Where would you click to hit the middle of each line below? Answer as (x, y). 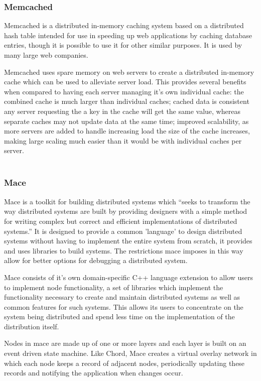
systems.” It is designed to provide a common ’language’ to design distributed (123, 231)
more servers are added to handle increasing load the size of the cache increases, (127, 131)
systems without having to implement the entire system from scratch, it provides (128, 241)
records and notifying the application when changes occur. (94, 373)
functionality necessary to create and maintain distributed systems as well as (122, 297)
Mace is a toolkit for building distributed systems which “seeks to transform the (127, 201)
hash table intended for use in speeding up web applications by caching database (128, 35)
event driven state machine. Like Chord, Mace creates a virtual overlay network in (130, 353)
